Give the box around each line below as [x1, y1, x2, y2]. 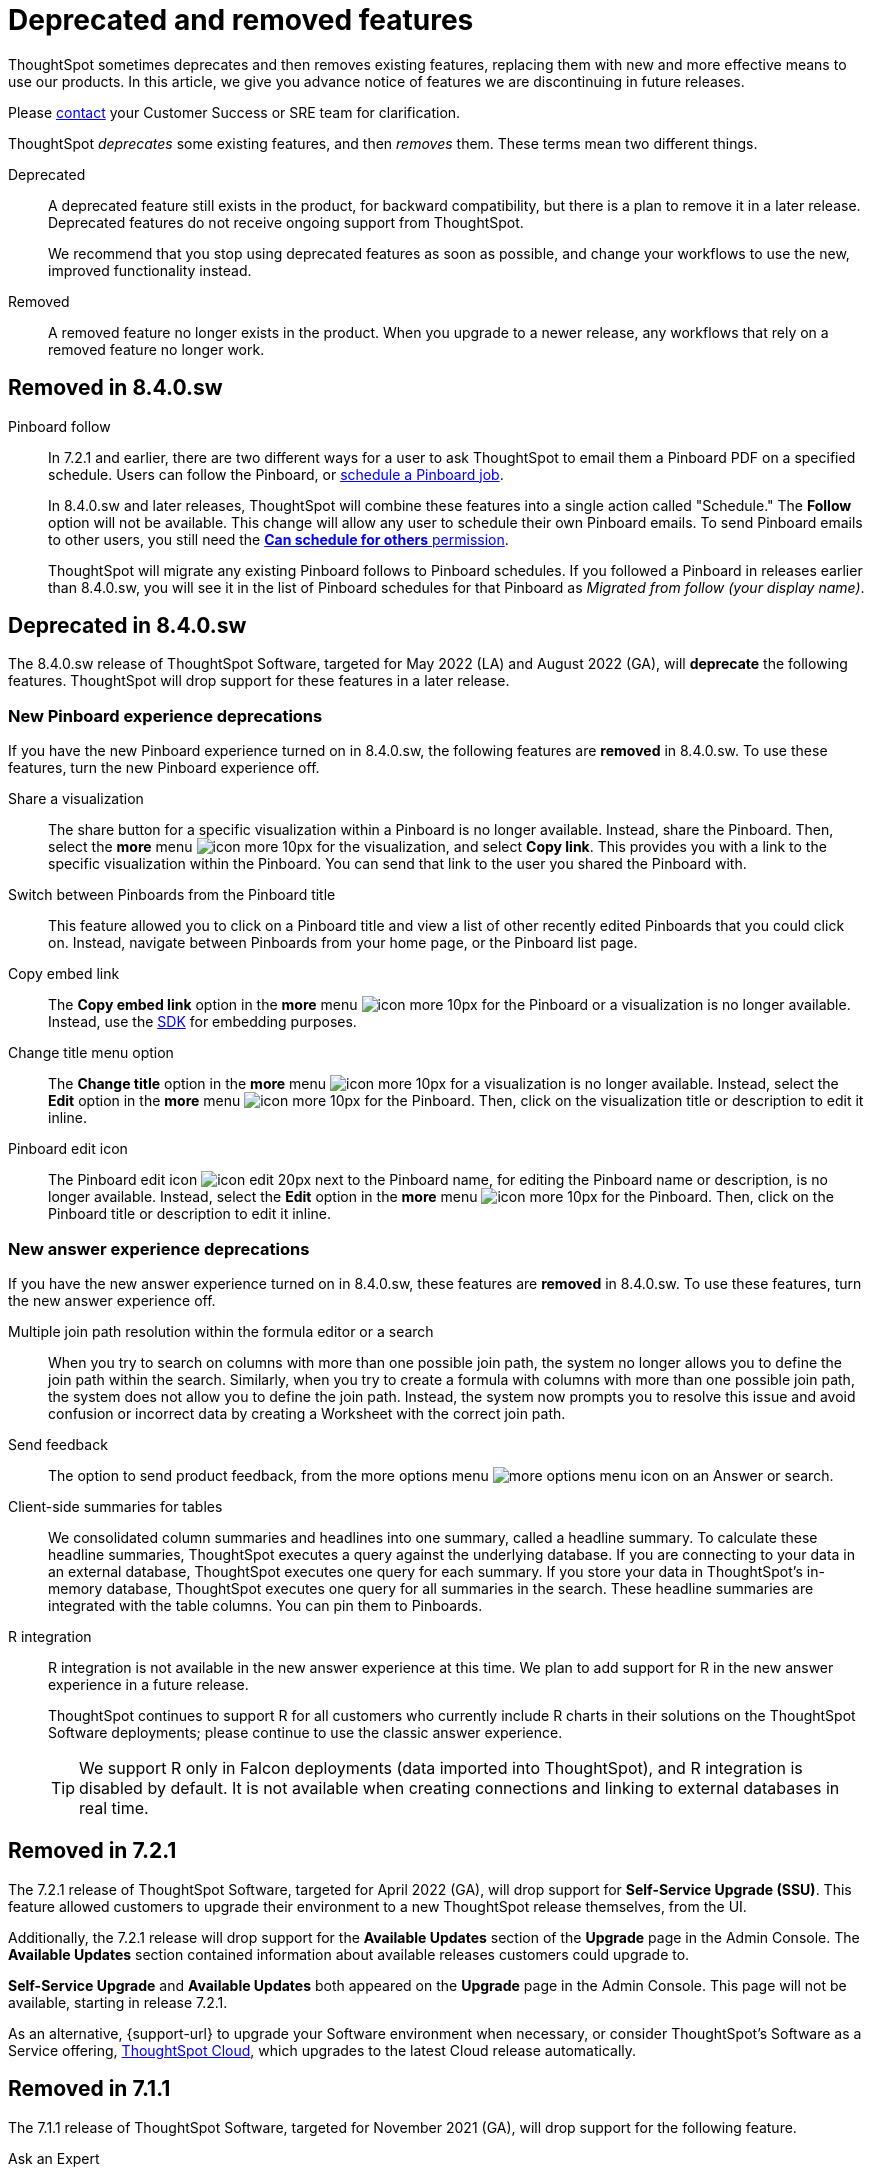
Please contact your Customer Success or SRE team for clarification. [8, 103, 461, 121]
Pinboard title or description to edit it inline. [48, 1205, 332, 1223]
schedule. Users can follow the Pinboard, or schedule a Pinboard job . [48, 465, 504, 483]
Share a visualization [8, 790, 144, 808]
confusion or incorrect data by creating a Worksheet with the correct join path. [48, 1404, 566, 1422]
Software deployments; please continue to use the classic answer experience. [48, 1723, 563, 1741]
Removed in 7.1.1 [8, 2076, 171, 2102]
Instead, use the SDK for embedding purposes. [48, 1013, 357, 1031]
